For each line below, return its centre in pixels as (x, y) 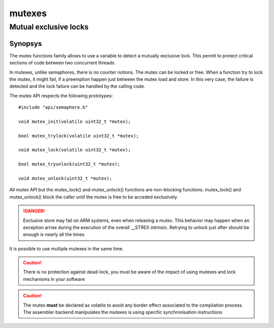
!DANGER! (34, 211)
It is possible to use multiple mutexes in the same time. (66, 248)
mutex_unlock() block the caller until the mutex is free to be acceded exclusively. (94, 197)
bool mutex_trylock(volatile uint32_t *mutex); (79, 136)
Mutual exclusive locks (49, 27)
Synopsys (26, 43)
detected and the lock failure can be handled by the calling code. (77, 86)
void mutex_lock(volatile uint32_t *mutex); (75, 150)
